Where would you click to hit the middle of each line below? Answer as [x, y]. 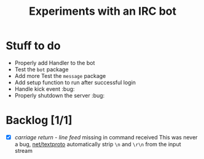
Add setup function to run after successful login [75, 82]
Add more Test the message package [60, 76]
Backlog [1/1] [39, 120]
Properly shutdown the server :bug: [60, 95]
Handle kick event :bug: [45, 89]
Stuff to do [33, 46]
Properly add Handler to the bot [55, 63]
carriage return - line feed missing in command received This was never [106, 137]
